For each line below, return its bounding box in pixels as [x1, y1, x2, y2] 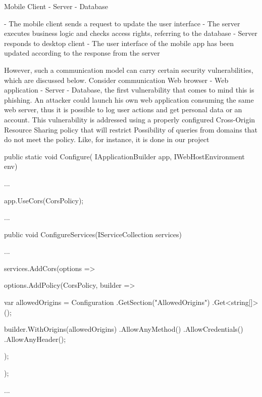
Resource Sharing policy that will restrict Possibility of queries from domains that [4, 124, 257, 135]
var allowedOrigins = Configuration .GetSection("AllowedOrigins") [4, 297, 210, 307]
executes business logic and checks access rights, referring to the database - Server [4, 28, 257, 38]
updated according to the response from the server [4, 48, 160, 58]
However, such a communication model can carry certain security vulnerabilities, [4, 64, 253, 75]
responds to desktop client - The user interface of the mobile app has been [4, 37, 234, 48]
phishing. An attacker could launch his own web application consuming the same [4, 94, 254, 105]
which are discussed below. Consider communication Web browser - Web [4, 74, 229, 85]
